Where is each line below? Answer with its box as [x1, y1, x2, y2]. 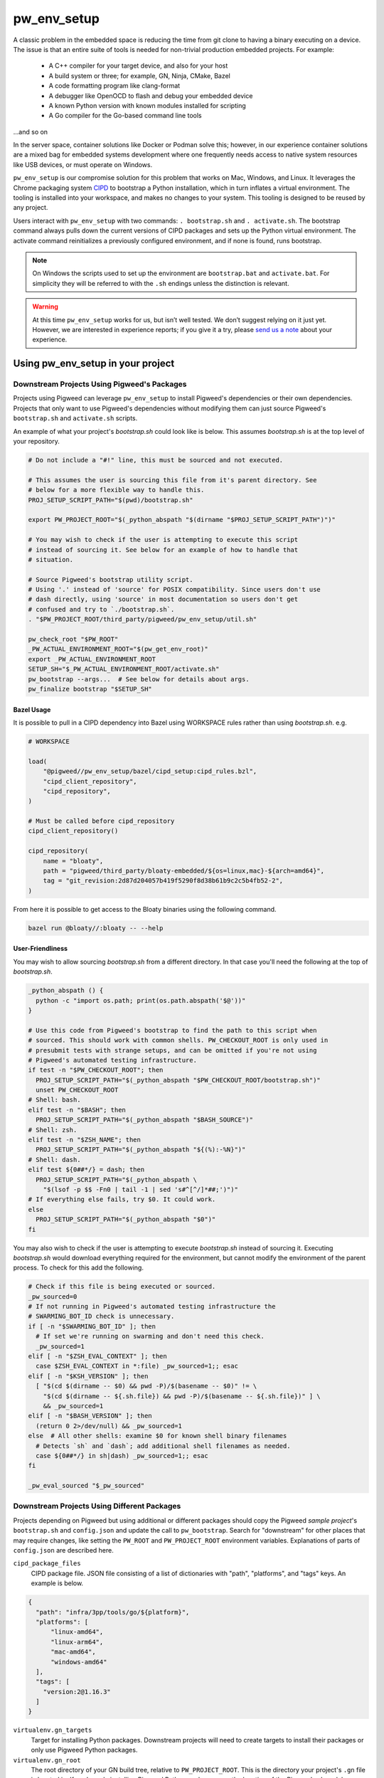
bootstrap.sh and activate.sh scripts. [13, 414, 138, 422]
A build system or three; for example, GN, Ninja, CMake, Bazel [48, 71, 230, 80]
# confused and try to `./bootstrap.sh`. [28, 605, 175, 613]
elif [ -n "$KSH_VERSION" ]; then [28, 1372, 149, 1380]
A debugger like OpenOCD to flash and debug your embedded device [48, 91, 253, 100]
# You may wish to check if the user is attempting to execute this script [28, 536, 299, 544]
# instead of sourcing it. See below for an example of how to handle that [28, 545, 299, 554]
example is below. [31, 1579, 84, 1587]
